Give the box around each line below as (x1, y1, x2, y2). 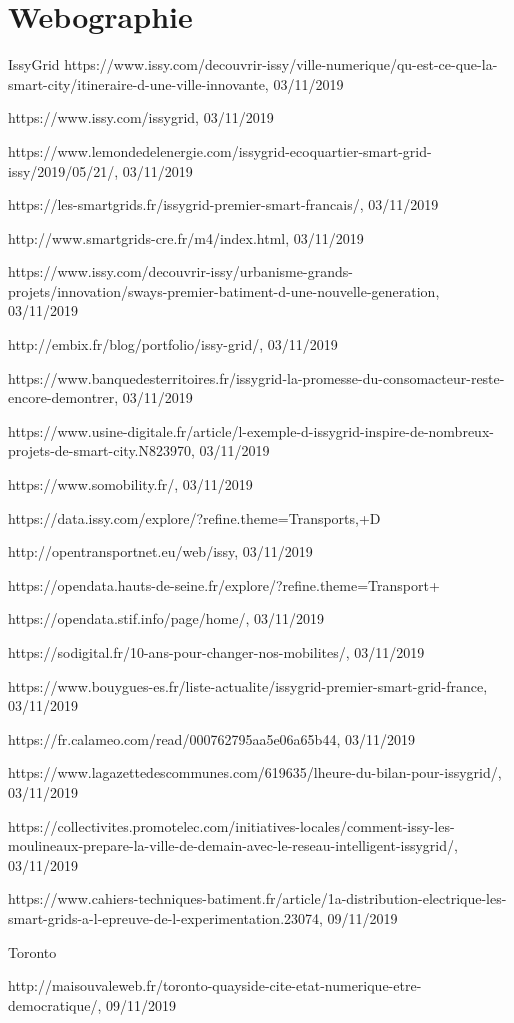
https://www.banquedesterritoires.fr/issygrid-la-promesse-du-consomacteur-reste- (8, 367, 505, 388)
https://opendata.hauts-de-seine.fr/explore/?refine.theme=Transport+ (8, 574, 440, 595)
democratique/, (8, 994, 102, 1015)
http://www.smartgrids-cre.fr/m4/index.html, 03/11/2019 (8, 227, 364, 248)
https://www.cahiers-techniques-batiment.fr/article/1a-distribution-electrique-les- (8, 888, 507, 909)
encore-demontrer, (8, 387, 119, 408)
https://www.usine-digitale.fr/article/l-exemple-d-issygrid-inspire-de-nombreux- (8, 420, 494, 441)
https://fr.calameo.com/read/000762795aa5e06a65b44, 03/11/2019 (8, 728, 415, 749)
